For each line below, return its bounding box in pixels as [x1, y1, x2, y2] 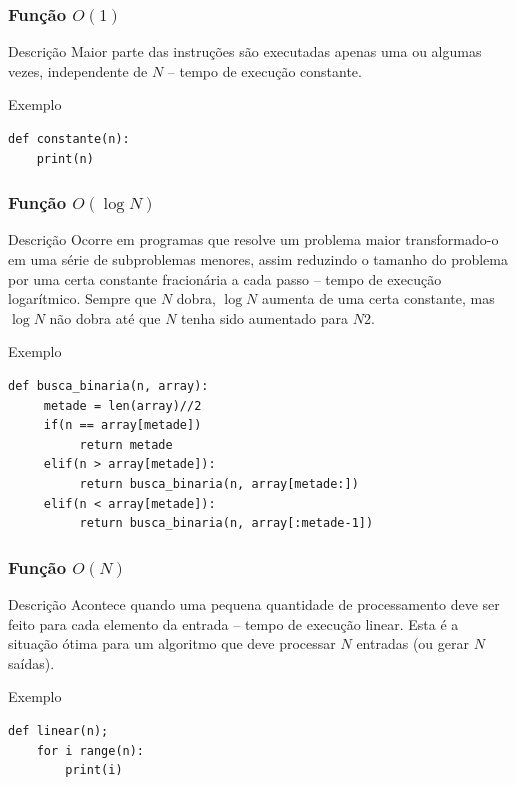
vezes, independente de [8, 60, 148, 81]
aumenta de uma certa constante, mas [262, 288, 495, 309]
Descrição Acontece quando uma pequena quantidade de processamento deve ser [8, 593, 500, 614]
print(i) [65, 763, 123, 778]
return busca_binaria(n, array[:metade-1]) [79, 516, 374, 531]
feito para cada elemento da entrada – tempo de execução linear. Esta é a [8, 613, 459, 634]
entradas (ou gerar [356, 633, 469, 654]
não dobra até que [49, 307, 161, 328]
